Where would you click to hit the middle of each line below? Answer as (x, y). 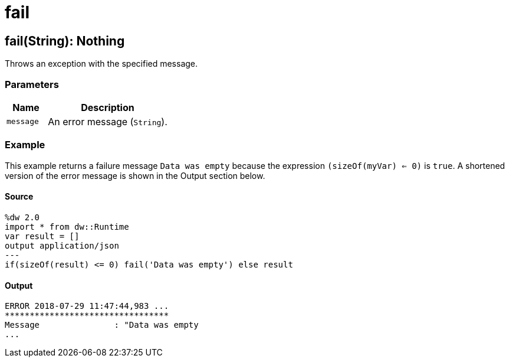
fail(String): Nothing (65, 41)
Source (19, 197)
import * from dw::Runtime (67, 226)
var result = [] (42, 236)
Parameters (32, 84)
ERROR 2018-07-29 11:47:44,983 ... (87, 306)
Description (108, 107)
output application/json (62, 245)
